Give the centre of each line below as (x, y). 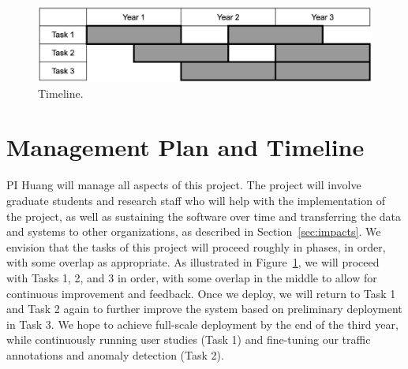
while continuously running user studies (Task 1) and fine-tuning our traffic (189, 339)
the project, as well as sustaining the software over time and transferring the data (204, 216)
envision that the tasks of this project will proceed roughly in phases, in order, (196, 246)
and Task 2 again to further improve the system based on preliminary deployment (204, 309)
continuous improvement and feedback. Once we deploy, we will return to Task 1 (201, 293)
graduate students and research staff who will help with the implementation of (196, 200)
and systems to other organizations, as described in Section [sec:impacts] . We (194, 231)
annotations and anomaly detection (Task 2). (115, 354)
